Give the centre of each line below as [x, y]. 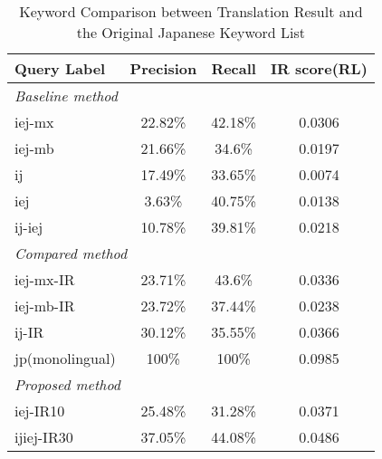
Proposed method [67, 384]
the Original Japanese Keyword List [191, 32]
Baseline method [66, 96]
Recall [234, 68]
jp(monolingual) [65, 358]
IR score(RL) [319, 68]
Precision [163, 68]
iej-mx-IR [45, 279]
